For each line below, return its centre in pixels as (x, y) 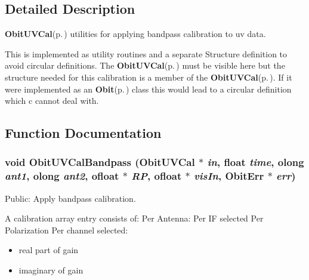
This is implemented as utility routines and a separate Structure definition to (146, 53)
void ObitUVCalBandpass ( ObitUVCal (100, 162)
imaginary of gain (51, 270)
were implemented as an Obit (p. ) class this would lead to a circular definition (148, 89)
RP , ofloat (157, 176)
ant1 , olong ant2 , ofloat (62, 176)
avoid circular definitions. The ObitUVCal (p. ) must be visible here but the (145, 65)
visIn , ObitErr (229, 176)
